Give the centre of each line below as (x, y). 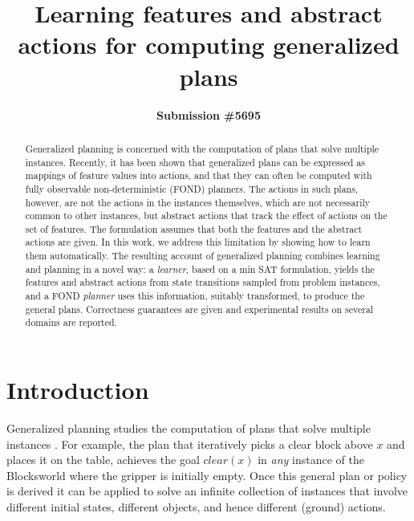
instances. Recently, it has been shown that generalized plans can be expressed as (195, 162)
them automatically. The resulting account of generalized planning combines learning (203, 256)
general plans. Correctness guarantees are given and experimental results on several (199, 309)
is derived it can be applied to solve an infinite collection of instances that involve (207, 491)
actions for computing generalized (209, 45)
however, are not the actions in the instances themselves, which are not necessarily (198, 202)
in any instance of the (311, 460)
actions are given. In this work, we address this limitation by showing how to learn (198, 242)
